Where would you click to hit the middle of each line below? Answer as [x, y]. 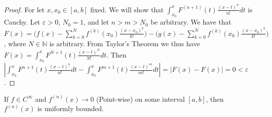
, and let [96, 22]
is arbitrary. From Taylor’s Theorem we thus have [125, 44]
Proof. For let [24, 9]
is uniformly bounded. [71, 108]
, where [15, 44]
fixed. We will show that [127, 9]
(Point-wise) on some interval [141, 99]
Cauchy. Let [22, 22]
